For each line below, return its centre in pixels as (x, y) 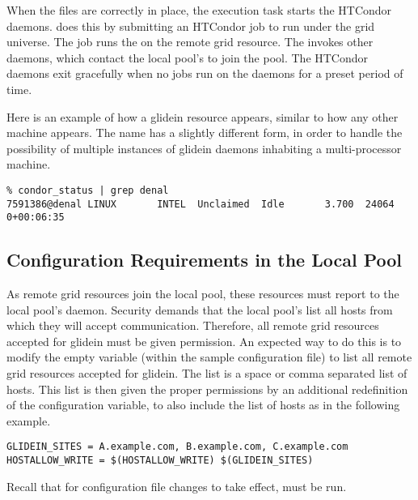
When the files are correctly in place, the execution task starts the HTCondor (199, 10)
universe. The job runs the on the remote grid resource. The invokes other (190, 42)
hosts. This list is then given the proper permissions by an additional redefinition (207, 389)
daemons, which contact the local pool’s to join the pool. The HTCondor (188, 57)
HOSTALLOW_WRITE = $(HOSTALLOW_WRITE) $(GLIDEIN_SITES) (160, 461)
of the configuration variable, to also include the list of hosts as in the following (203, 405)
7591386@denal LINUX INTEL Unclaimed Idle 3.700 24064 (201, 204)
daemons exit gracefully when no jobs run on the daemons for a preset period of (205, 73)
